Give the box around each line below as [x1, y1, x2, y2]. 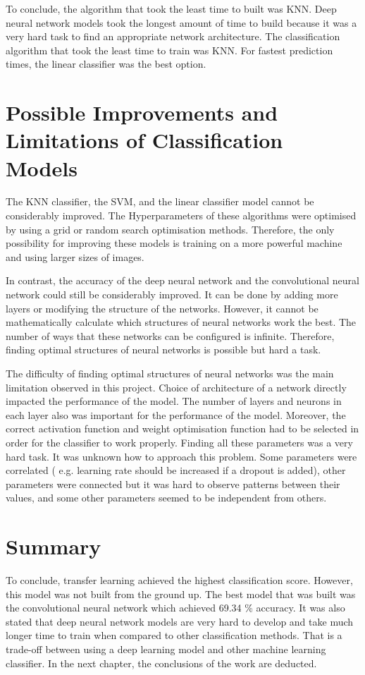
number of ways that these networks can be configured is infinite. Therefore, [6, 328, 335, 343]
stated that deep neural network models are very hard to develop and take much [6, 614, 354, 628]
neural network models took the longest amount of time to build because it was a [6, 15, 357, 30]
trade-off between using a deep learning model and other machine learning [6, 642, 326, 657]
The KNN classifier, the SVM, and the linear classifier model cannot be [6, 194, 314, 209]
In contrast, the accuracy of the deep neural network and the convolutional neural [6, 273, 359, 288]
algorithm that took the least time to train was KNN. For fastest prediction [6, 42, 333, 57]
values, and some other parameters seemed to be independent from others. [6, 490, 327, 505]
